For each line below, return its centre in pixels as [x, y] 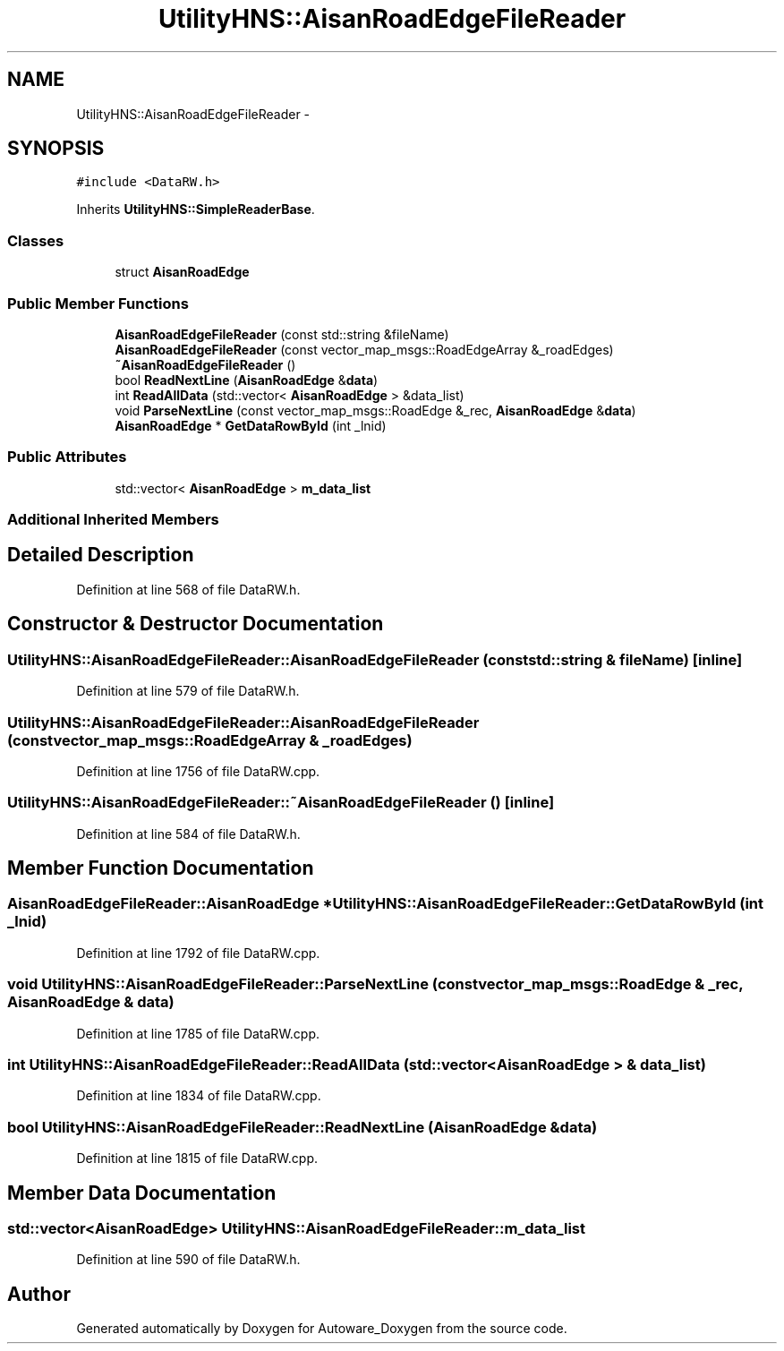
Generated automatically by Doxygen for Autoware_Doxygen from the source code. [322, 1329]
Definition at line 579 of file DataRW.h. [188, 691]
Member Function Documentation [161, 868]
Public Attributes [67, 457]
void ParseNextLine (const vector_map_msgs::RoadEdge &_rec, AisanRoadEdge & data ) [375, 410]
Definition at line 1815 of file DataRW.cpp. [197, 1159]
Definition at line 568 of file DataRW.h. [188, 589]
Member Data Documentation [142, 1193]
